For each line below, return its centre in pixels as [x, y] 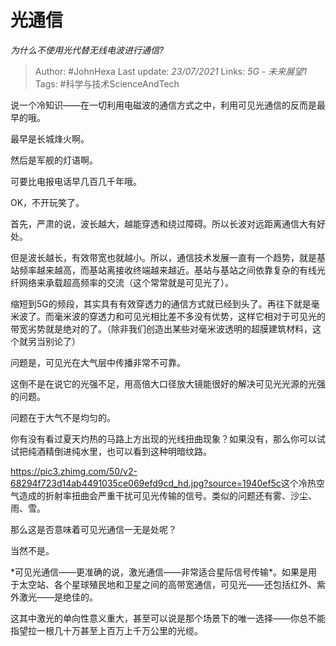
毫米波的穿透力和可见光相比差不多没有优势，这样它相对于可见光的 [189, 316]
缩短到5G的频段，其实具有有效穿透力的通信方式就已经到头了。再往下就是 [161, 303]
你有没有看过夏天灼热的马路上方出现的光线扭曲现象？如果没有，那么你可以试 [168, 438]
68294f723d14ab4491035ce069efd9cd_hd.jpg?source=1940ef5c [146, 483]
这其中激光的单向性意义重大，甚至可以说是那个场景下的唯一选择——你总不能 [168, 618]
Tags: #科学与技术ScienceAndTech [107, 83]
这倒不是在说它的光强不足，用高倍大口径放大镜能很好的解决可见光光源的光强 [168, 383]
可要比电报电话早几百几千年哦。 [76, 181]
